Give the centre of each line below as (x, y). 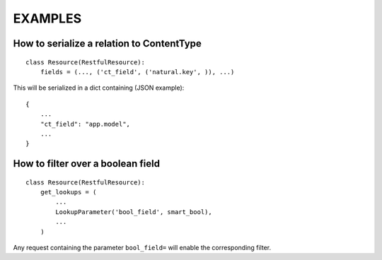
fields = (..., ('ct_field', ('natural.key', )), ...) (137, 72)
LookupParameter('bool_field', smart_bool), (134, 212)
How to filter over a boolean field (87, 164)
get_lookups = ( (68, 192)
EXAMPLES (47, 18)
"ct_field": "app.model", (85, 124)
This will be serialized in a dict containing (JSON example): (99, 88)
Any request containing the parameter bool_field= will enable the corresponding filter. (142, 248)
